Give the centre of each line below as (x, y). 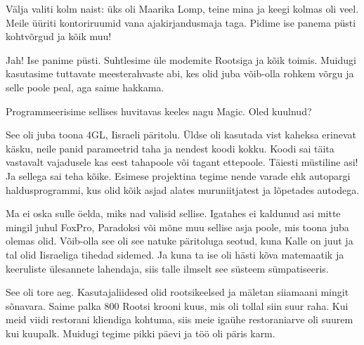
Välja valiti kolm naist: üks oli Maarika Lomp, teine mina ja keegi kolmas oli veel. (182, 8)
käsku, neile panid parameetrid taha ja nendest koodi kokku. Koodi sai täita (170, 148)
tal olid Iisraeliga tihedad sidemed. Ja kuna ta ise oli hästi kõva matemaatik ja (175, 254)
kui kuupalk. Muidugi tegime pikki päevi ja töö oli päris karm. (141, 333)
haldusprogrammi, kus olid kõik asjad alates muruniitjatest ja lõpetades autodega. (183, 189)
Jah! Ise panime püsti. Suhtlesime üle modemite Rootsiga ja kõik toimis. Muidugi (181, 59)
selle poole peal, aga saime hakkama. (85, 87)
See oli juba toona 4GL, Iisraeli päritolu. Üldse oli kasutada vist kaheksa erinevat (181, 135)
